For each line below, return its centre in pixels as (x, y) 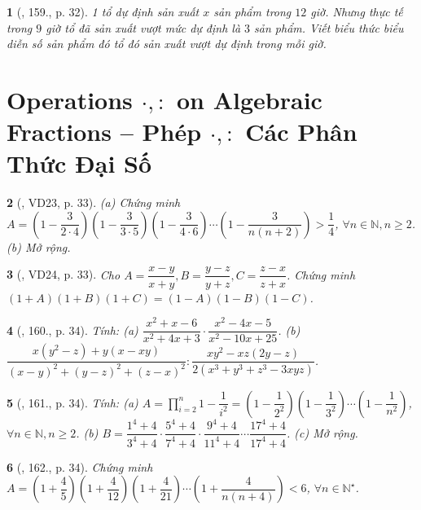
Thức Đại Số (79, 163)
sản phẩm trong (252, 11)
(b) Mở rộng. (39, 246)
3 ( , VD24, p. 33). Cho (64, 274)
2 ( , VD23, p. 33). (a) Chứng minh (94, 202)
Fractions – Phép (104, 132)
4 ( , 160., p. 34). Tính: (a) (72, 330)
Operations (70, 99)
